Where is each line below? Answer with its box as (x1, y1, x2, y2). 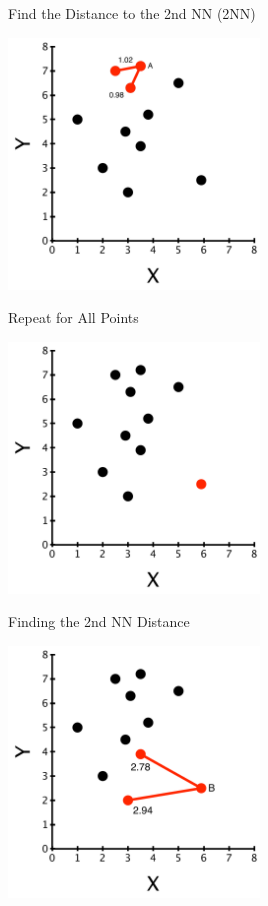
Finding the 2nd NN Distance (8, 611, 190, 632)
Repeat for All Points (8, 307, 139, 328)
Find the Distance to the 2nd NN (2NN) (8, 3, 256, 23)
